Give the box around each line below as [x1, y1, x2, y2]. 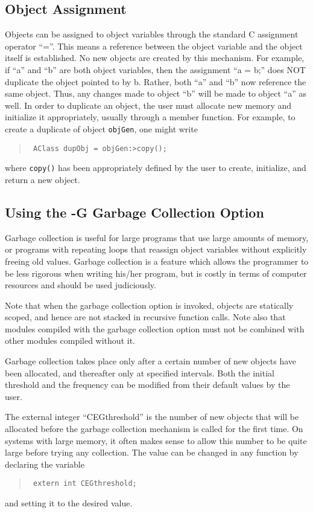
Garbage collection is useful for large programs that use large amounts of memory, [5, 231, 309, 244]
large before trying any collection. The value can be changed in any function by [5, 446, 299, 459]
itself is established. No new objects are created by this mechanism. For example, [5, 51, 305, 64]
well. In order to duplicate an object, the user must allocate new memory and [5, 98, 292, 111]
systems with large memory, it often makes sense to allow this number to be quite [5, 434, 307, 447]
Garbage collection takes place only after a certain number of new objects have [5, 355, 296, 367]
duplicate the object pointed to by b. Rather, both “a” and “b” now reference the [5, 75, 306, 88]
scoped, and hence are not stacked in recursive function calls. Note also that [5, 311, 286, 323]
